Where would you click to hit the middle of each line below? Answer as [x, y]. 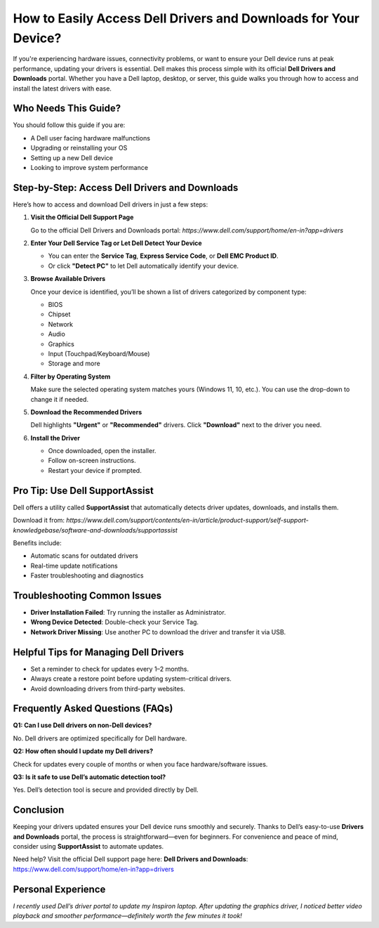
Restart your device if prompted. [95, 470]
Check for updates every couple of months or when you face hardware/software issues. [140, 764]
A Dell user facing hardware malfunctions [91, 138]
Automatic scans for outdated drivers [84, 556]
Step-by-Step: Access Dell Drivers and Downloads [126, 187]
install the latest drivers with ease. [62, 89]
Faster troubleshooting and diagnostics [87, 575]
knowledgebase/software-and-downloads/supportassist [95, 530]
